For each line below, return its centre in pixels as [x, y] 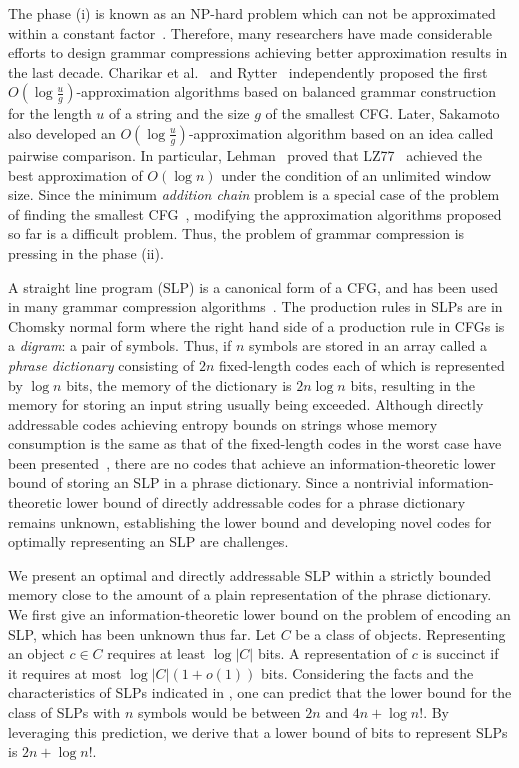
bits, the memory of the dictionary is [179, 384]
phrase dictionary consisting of [101, 364]
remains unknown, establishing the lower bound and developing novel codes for [250, 521]
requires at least [156, 653]
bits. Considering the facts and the [367, 672]
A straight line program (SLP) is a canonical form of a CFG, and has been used [253, 286]
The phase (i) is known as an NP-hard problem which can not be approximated [252, 13]
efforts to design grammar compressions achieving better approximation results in [258, 52]
